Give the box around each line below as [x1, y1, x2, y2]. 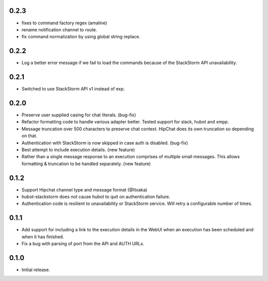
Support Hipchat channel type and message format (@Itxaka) [21, 187, 147, 192]
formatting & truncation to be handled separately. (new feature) [21, 161, 151, 167]
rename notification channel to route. [21, 26, 97, 32]
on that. [21, 133, 37, 139]
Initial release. [21, 267, 50, 273]
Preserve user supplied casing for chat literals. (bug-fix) [21, 112, 136, 118]
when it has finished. [21, 234, 65, 240]
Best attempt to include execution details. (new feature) [21, 147, 135, 153]
